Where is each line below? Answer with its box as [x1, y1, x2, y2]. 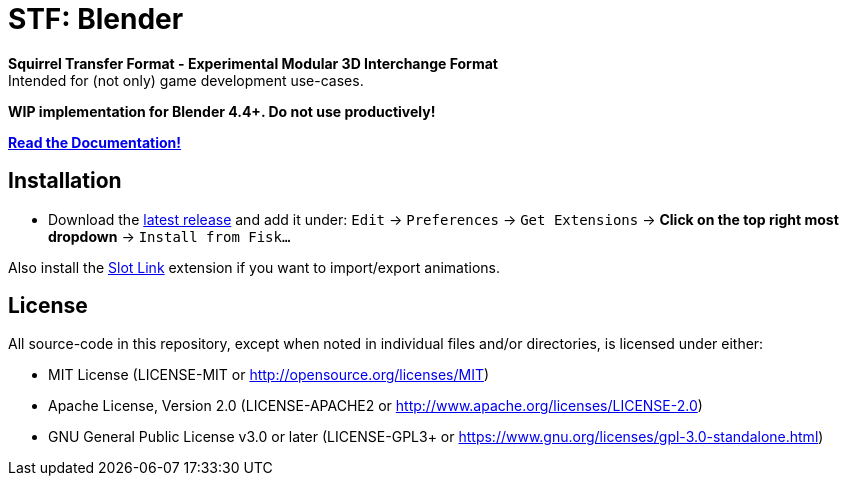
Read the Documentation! [8, 133, 182, 151]
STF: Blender [8, 2, 184, 36]
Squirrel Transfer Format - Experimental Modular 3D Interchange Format [8, 54, 498, 72]
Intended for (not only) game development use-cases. [8, 71, 364, 89]
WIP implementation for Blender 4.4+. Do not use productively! [8, 102, 436, 120]
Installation [8, 168, 122, 194]
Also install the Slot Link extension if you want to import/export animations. [8, 258, 501, 276]
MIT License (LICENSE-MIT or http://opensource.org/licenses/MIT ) [48, 366, 490, 384]
